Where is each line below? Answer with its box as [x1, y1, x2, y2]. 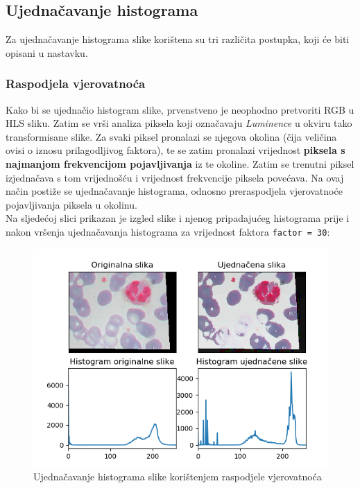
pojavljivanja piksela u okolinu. [6, 197, 137, 211]
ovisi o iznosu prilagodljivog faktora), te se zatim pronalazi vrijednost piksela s [6, 143, 345, 157]
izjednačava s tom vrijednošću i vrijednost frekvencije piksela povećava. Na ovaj [6, 170, 344, 184]
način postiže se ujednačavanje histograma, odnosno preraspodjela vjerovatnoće [6, 184, 343, 198]
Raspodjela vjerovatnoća [6, 75, 146, 92]
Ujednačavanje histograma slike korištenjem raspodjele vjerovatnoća [33, 469, 322, 484]
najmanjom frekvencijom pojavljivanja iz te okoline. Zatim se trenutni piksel [6, 156, 354, 171]
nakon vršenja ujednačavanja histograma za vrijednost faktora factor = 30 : [6, 224, 330, 238]
